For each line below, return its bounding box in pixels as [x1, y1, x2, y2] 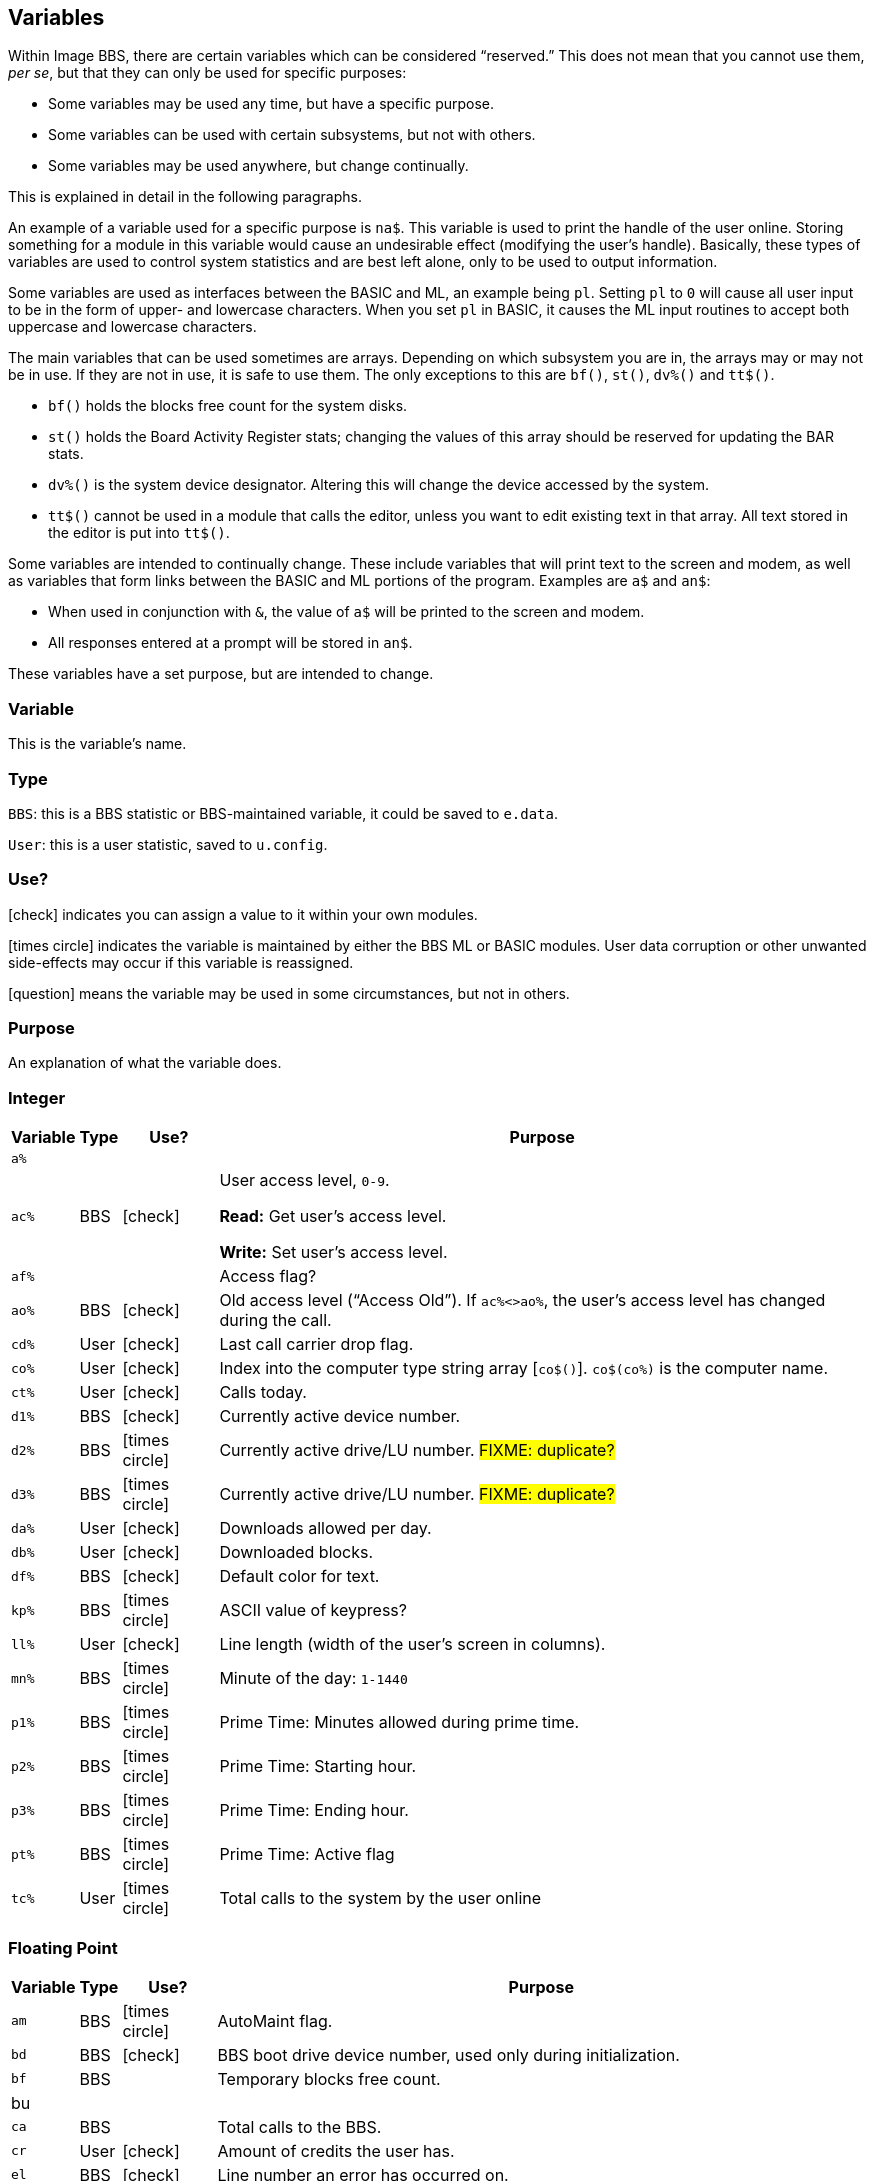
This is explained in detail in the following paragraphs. [8, 188, 362, 206]
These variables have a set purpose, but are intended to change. [8, 665, 434, 683]
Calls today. [219, 1382, 307, 1403]
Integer [8, 1087, 66, 1108]
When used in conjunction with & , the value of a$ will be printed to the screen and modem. [48, 603, 645, 621]
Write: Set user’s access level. [219, 1242, 448, 1263]
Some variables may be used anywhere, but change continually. [48, 157, 469, 175]
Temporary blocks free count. [217, 2068, 441, 2089]
